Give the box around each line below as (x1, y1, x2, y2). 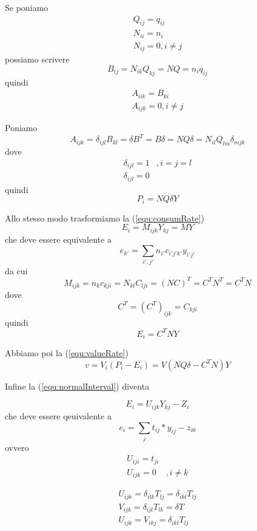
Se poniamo (5, 1, 48, 13)
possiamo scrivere (5, 53, 70, 66)
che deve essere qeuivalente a (5, 409, 112, 422)
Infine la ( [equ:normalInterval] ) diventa (5, 379, 150, 392)
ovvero (5, 441, 29, 453)
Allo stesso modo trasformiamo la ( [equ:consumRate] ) (5, 211, 204, 224)
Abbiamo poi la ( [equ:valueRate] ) (5, 347, 129, 359)
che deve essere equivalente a (5, 232, 112, 245)
